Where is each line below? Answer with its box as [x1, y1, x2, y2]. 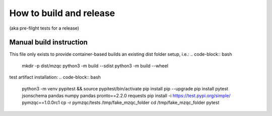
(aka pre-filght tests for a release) [9, 25, 80, 31]
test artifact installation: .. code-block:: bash [9, 74, 101, 80]
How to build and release [9, 8, 115, 19]
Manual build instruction [9, 38, 88, 47]
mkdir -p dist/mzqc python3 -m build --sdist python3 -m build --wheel [22, 63, 169, 69]
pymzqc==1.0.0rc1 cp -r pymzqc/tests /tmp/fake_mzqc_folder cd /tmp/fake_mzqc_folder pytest [22, 99, 220, 105]
